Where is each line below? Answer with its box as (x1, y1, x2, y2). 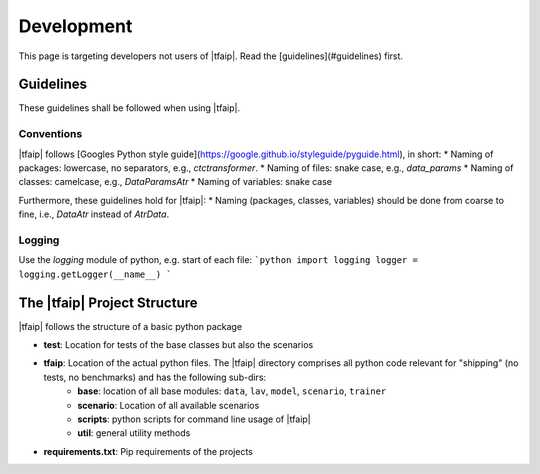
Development (18, 15, 133, 37)
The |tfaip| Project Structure (18, 294, 199, 311)
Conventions (18, 127, 83, 141)
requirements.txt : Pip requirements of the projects (43, 445, 254, 457)
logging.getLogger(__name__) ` (18, 268, 172, 280)
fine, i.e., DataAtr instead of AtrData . (18, 208, 170, 220)
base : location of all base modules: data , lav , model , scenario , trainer (77, 385, 387, 397)
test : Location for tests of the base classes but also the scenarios (43, 338, 314, 350)
